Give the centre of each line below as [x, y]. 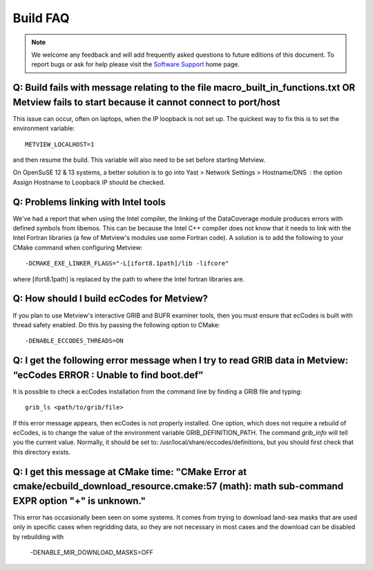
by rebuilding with [38, 537]
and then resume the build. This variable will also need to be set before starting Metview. [139, 160]
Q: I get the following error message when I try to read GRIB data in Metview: [181, 361]
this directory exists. [42, 452]
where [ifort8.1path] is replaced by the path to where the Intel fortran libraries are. [129, 279]
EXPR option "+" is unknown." [79, 500]
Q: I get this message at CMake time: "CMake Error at [130, 471]
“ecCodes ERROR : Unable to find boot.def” [108, 375]
